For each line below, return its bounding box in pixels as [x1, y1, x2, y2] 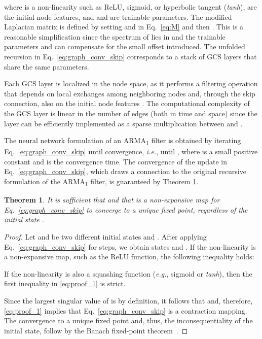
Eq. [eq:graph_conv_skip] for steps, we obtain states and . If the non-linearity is [4, 241, 256, 252]
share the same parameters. [4, 61, 89, 72]
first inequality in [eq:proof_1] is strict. [4, 278, 126, 289]
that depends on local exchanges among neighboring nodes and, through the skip [4, 88, 255, 98]
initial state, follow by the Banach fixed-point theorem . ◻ [4, 325, 188, 335]
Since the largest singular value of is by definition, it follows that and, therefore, [4, 295, 253, 306]
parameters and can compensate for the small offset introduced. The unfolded [4, 41, 245, 52]
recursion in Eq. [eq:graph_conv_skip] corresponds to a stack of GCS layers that [4, 51, 257, 61]
